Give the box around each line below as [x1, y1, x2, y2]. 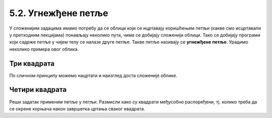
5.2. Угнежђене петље [9, 8, 108, 19]
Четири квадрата [9, 85, 67, 94]
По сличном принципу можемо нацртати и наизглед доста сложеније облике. [9, 72, 177, 78]
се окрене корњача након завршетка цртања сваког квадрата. [9, 105, 146, 111]
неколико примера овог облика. [9, 46, 79, 52]
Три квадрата [9, 59, 55, 68]
